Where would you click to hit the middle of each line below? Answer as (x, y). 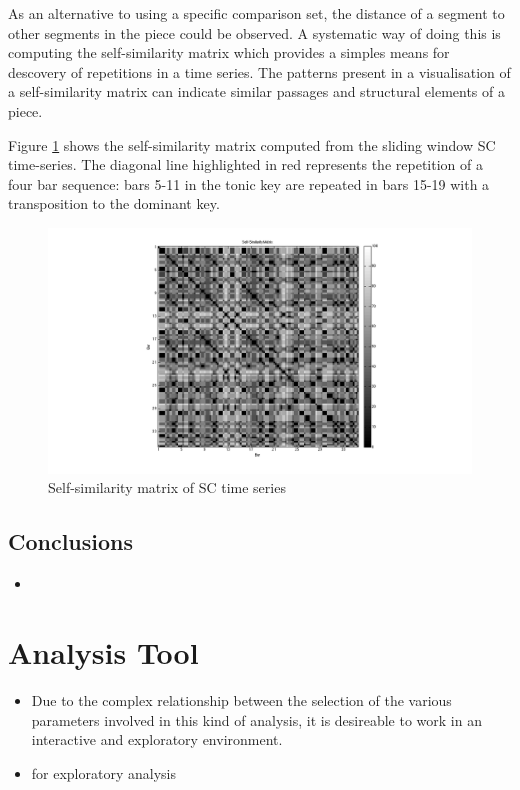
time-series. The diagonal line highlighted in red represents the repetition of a (245, 164)
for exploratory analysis (103, 772)
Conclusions (71, 541)
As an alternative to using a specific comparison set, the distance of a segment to (256, 13)
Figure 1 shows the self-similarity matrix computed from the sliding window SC (252, 144)
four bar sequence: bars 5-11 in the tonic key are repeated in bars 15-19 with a (249, 183)
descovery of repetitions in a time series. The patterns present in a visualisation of (259, 71)
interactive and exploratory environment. (157, 739)
